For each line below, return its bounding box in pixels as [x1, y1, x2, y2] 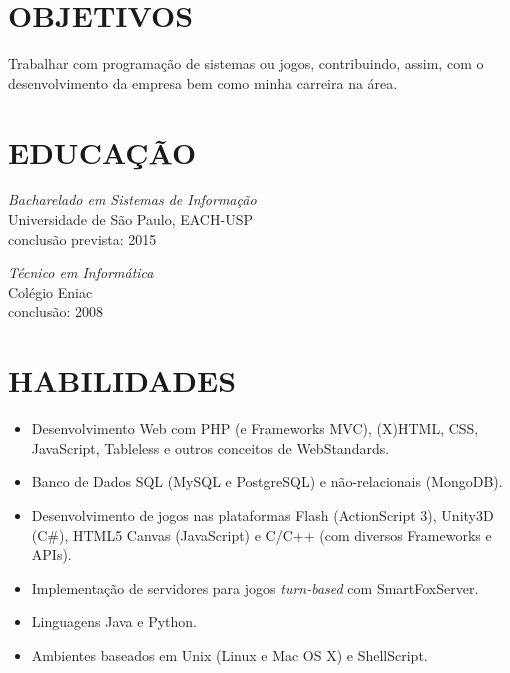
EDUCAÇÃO [8, 131, 197, 172]
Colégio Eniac [8, 281, 93, 302]
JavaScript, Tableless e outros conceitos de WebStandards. [31, 437, 390, 458]
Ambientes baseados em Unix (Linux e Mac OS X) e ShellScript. [31, 644, 428, 665]
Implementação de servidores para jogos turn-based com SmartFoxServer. [31, 577, 479, 598]
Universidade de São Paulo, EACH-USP [8, 209, 253, 230]
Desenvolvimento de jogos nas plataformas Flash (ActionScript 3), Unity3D [31, 504, 494, 525]
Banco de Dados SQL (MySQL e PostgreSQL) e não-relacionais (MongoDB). [31, 471, 503, 492]
